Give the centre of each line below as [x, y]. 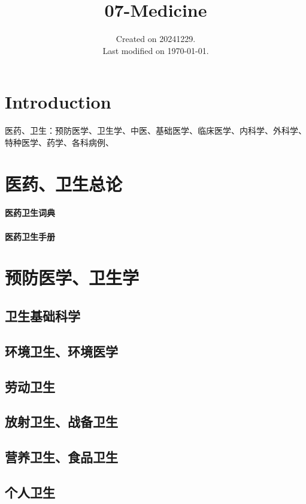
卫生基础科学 [43, 315]
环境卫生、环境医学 [61, 351]
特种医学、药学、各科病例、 [59, 142]
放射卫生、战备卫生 [61, 421]
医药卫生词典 [30, 213]
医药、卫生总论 [64, 183]
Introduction [58, 102]
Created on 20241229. [156, 39]
